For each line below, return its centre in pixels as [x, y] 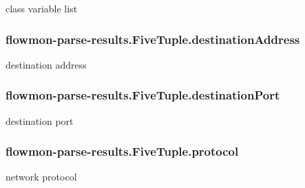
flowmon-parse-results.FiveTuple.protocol [122, 151]
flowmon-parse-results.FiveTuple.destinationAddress [153, 39]
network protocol [41, 177]
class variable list [42, 8]
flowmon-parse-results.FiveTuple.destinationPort [143, 95]
